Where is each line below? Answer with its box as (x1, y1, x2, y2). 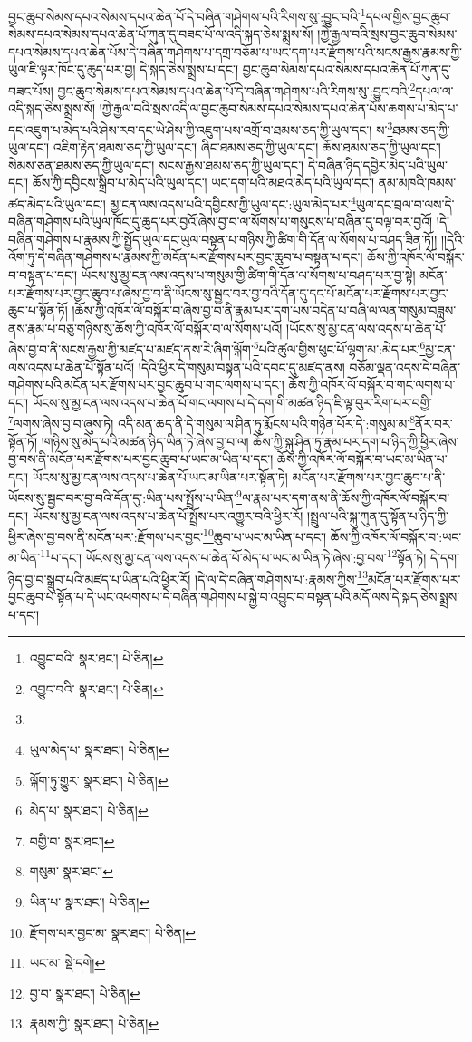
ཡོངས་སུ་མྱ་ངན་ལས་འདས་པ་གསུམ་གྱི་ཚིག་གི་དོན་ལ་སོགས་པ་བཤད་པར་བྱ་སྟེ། (81, 265, 416, 284)
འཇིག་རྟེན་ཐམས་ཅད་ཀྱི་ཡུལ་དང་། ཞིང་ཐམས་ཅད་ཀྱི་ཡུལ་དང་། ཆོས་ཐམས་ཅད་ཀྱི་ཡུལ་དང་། (53, 138, 441, 157)
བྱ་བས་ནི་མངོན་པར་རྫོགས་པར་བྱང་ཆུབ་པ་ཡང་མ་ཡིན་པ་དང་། (8, 449, 274, 468)
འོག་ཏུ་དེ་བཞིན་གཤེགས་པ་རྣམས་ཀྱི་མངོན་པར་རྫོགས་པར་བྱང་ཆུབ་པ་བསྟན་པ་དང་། (8, 247, 363, 266)
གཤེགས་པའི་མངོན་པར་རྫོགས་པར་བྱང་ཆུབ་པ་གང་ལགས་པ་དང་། (8, 375, 284, 394)
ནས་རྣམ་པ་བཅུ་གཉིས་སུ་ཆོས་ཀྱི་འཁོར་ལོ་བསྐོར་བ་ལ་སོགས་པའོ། (8, 318, 283, 337)
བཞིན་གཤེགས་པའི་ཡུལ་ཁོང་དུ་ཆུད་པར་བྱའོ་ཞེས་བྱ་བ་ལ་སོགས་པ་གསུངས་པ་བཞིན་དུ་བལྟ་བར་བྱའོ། (8, 212, 433, 231)
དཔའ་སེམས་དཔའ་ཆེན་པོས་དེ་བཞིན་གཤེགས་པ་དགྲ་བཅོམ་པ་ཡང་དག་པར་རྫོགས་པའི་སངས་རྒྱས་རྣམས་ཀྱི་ (8, 42, 463, 61)
